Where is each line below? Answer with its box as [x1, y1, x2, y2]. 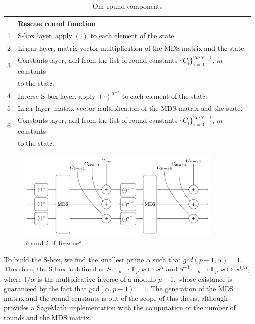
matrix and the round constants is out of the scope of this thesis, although [4, 293, 228, 303]
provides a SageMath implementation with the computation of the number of [4, 302, 236, 313]
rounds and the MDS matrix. [4, 312, 92, 322]
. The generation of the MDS [147, 283, 234, 294]
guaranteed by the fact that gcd [4, 283, 100, 294]
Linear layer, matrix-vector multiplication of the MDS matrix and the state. [18, 43, 246, 53]
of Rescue [50, 237, 79, 247]
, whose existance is [174, 273, 232, 284]
